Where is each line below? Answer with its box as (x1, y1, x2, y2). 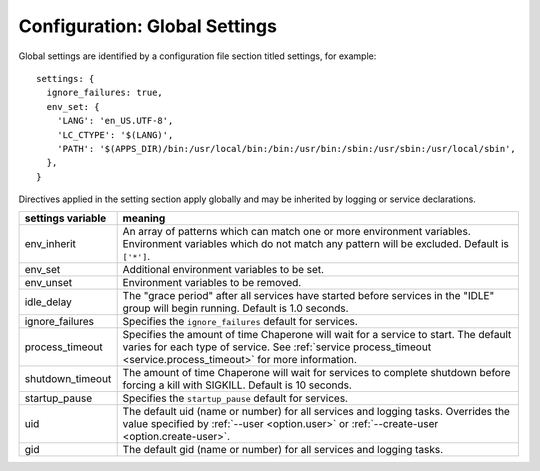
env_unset (24, 276, 73, 290)
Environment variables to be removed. (122, 276, 302, 290)
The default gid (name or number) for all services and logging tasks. (122, 443, 444, 457)
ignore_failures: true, (46, 87, 164, 99)
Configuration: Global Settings (18, 15, 277, 37)
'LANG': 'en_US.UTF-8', (56, 115, 174, 127)
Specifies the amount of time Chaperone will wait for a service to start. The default (122, 328, 512, 342)
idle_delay (24, 295, 72, 309)
